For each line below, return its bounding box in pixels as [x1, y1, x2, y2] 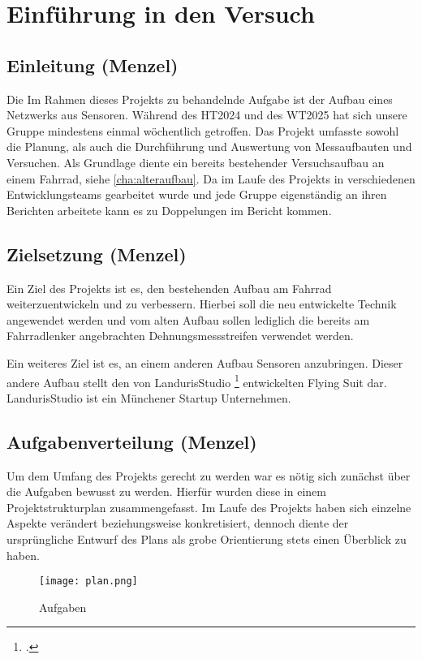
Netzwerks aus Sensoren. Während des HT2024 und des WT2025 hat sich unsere [6, 106, 407, 123]
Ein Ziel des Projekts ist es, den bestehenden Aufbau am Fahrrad [6, 279, 332, 296]
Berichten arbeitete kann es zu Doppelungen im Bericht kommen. [6, 201, 332, 218]
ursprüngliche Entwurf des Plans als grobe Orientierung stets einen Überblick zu [6, 530, 407, 547]
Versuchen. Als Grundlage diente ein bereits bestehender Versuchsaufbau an [6, 153, 385, 170]
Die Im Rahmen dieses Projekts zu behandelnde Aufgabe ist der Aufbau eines [6, 90, 393, 107]
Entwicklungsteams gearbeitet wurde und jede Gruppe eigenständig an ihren [6, 186, 387, 203]
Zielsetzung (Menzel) [6, 241, 187, 266]
